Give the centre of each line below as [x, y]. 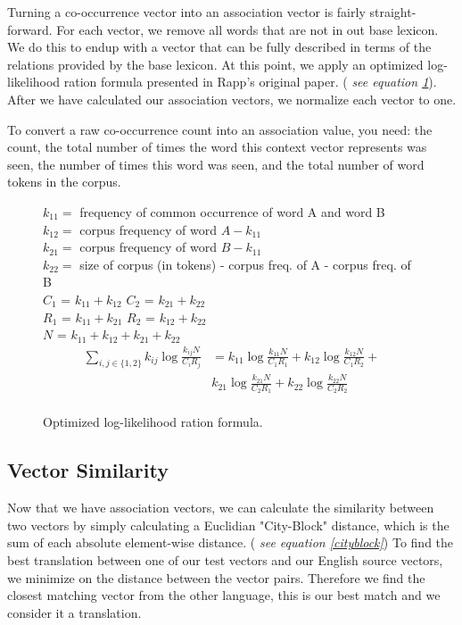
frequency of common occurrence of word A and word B [232, 211]
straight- [393, 12]
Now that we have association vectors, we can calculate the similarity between [221, 508]
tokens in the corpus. [64, 182]
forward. [30, 29]
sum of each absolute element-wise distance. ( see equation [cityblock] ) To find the [231, 542]
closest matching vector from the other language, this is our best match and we [224, 595]
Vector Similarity [88, 470]
